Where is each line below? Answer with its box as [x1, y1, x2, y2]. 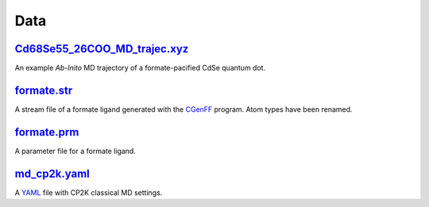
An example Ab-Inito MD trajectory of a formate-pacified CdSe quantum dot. [14, 63, 266, 73]
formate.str [14, 83, 73, 97]
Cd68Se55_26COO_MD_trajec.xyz [14, 42, 189, 56]
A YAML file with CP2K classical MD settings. [14, 187, 163, 197]
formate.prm [14, 125, 79, 139]
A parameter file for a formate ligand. [14, 146, 137, 155]
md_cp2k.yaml [14, 167, 91, 180]
